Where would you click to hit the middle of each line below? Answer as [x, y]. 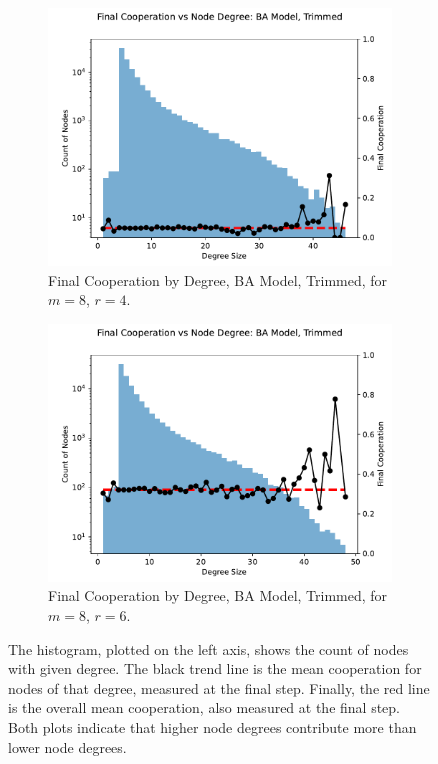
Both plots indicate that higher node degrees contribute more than [212, 726]
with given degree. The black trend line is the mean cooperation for [215, 668]
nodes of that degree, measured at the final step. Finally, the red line [219, 687]
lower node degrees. [67, 746]
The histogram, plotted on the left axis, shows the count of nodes [208, 648]
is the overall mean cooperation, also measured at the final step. [204, 707]
